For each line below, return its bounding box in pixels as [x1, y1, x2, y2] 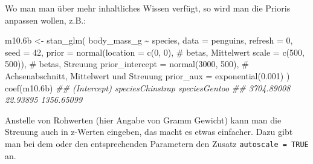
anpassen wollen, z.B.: [5, 13, 86, 26]
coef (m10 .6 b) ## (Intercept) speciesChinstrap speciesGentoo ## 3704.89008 [5, 81, 291, 94]
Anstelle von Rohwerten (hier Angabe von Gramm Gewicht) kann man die [5, 113, 282, 126]
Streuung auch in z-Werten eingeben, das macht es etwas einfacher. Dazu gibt [5, 125, 293, 138]
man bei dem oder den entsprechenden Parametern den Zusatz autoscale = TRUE [5, 137, 309, 149]
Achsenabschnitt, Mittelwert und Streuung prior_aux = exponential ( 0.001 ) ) [5, 69, 290, 82]
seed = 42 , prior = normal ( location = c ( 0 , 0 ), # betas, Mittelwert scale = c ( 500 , [5, 45, 305, 58]
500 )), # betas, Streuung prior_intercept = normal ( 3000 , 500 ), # [5, 57, 249, 70]
